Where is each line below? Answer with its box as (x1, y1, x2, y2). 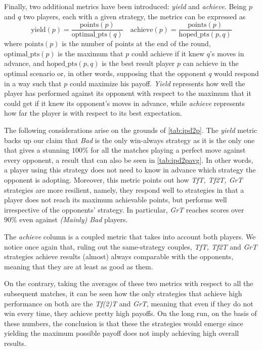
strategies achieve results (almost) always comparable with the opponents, (4, 251, 234, 262)
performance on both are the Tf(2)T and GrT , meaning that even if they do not (4, 298, 253, 308)
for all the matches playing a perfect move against (91, 145, 246, 155)
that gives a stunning (4, 145, 70, 155)
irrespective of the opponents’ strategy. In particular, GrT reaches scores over (4, 204, 244, 215)
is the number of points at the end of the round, (62, 38, 211, 49)
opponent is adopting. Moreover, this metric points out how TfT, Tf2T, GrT (4, 174, 243, 185)
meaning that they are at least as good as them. (4, 261, 153, 271)
